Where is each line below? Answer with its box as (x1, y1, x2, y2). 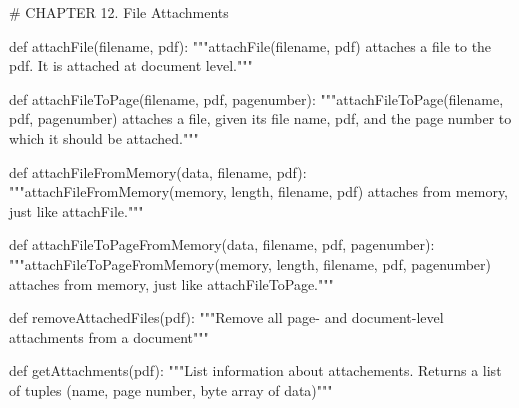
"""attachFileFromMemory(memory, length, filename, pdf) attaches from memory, (9, 181, 508, 202)
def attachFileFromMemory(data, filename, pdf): (9, 161, 307, 182)
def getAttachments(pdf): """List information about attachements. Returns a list (9, 360, 502, 381)
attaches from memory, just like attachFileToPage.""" (9, 273, 334, 294)
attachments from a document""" (9, 326, 209, 347)
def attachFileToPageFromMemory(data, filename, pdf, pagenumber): (9, 234, 435, 255)
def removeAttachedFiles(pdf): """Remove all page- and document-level (9, 307, 444, 328)
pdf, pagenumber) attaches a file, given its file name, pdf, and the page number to (9, 108, 512, 129)
